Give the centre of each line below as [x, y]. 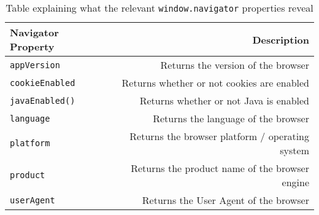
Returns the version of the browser [235, 65]
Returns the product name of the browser [220, 168]
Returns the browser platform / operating [219, 136]
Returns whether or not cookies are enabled [215, 83]
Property [32, 46]
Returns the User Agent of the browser [225, 200]
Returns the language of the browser [231, 118]
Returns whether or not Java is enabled [224, 100]
